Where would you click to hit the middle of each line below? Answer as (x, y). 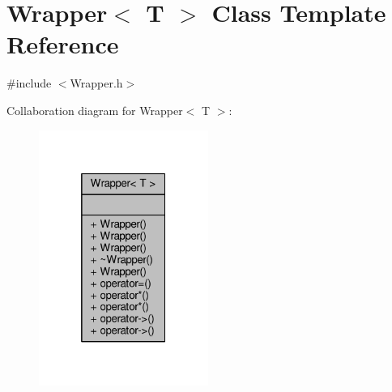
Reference (63, 44)
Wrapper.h (96, 83)
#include (29, 83)
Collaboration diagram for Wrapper (95, 110)
